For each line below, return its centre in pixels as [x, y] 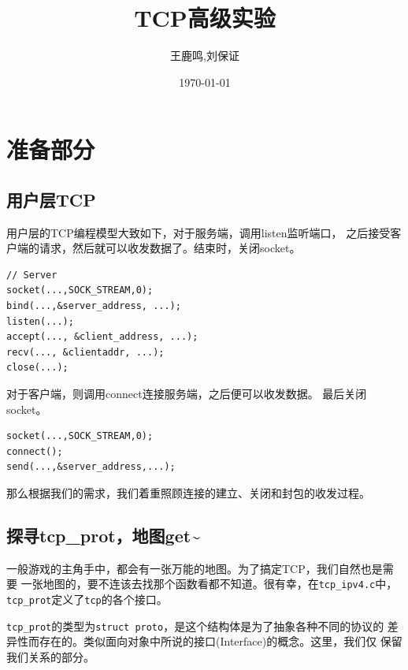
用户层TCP [51, 199]
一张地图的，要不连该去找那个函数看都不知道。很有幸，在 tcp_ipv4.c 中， [209, 584]
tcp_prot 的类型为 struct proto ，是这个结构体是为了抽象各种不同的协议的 [195, 625]
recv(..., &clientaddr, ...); [85, 352]
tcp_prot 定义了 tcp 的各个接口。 [87, 599]
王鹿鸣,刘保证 [205, 56]
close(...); [37, 368]
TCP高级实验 [205, 18]
